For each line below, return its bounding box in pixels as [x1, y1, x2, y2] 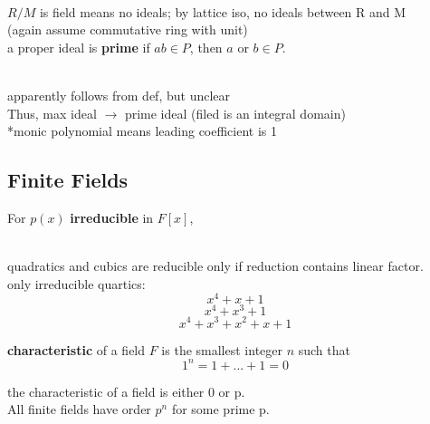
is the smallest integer [161, 340, 282, 359]
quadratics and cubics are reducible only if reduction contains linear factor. [7, 256, 424, 275]
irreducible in [70, 207, 154, 226]
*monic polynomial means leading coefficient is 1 [7, 121, 278, 140]
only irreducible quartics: [7, 274, 146, 293]
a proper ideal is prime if [7, 37, 150, 56]
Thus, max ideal [7, 103, 97, 122]
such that [298, 340, 350, 359]
